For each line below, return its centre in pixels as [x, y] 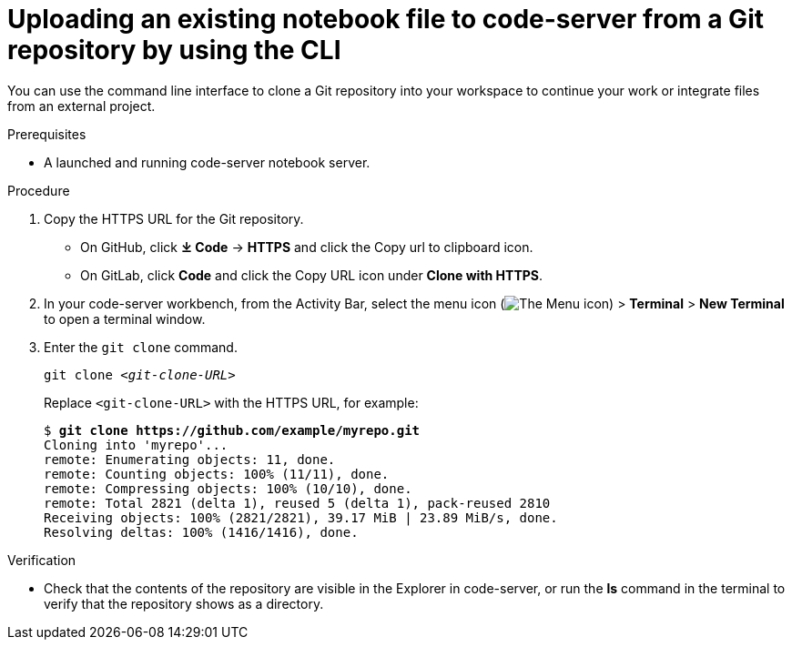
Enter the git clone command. [141, 347]
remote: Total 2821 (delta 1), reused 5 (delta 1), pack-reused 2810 [297, 503]
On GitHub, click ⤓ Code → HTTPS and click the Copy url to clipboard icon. [307, 247]
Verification [42, 560]
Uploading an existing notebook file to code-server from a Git [386, 19]
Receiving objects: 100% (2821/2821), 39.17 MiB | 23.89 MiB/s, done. [301, 517]
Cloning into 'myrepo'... [136, 445]
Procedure [39, 190]
